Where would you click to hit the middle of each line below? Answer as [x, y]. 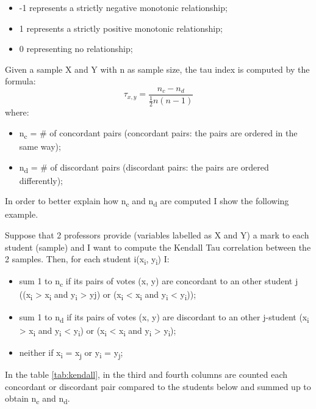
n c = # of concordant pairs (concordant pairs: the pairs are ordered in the [158, 133]
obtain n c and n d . [38, 399]
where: [17, 112]
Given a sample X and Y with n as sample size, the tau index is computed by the [157, 69]
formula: [20, 81]
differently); [41, 180]
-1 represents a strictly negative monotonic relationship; [123, 7]
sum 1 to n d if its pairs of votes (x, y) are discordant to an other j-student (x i [164, 317]
